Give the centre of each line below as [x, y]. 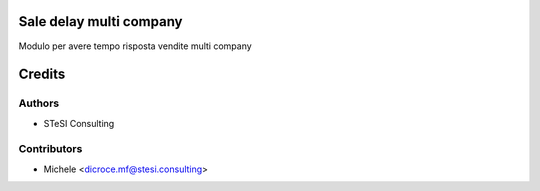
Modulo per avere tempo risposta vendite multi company [135, 46]
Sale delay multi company [100, 21]
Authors [39, 103]
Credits [42, 74]
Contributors [50, 149]
